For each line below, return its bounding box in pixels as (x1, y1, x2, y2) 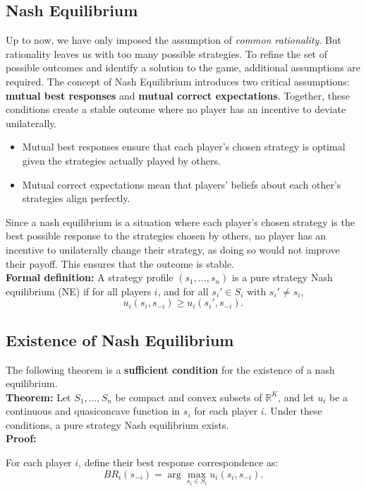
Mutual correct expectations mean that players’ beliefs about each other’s (22, 177, 341, 191)
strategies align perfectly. (22, 191, 130, 206)
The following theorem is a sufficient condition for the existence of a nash (6, 362, 335, 377)
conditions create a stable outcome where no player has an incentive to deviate (6, 102, 346, 117)
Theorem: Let (6, 389, 71, 404)
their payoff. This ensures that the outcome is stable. (6, 256, 234, 271)
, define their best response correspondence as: (78, 455, 279, 470)
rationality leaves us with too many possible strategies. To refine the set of (6, 46, 328, 61)
